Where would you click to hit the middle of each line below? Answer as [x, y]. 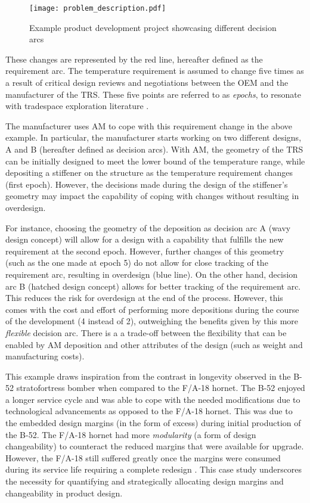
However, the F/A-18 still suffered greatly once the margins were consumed [143, 457]
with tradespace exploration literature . [77, 106]
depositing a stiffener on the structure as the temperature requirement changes [149, 173]
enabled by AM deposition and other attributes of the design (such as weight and [154, 344]
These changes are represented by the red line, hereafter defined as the [134, 59]
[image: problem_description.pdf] [98, 8]
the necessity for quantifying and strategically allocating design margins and [145, 481]
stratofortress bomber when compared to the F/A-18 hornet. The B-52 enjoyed [161, 388]
